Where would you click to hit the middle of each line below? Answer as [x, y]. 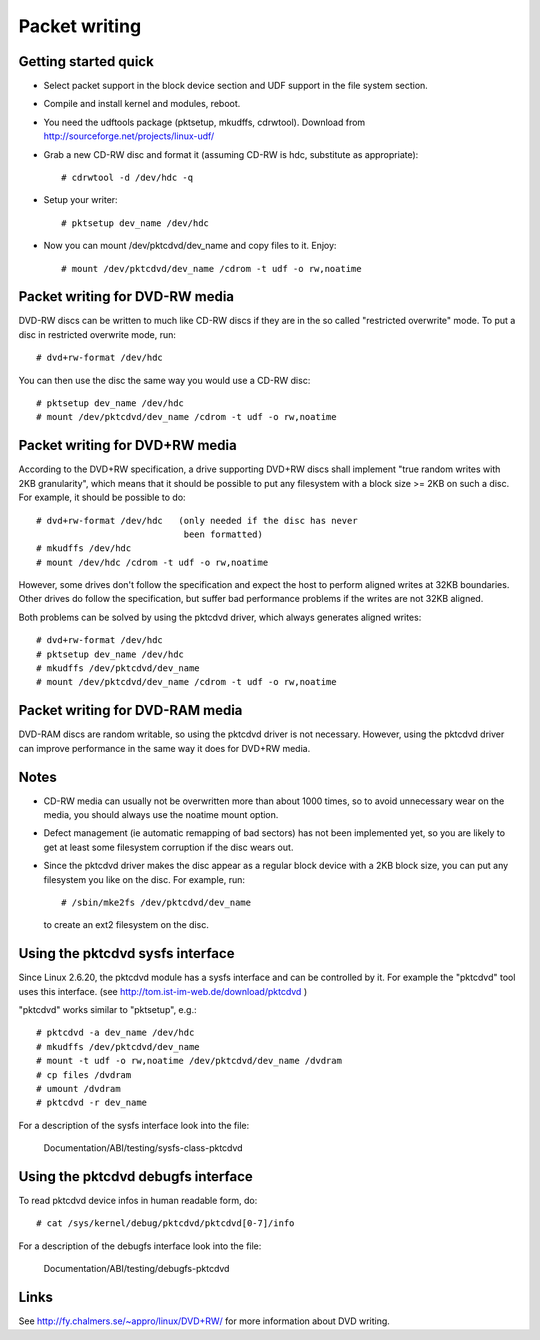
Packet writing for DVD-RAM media [130, 710]
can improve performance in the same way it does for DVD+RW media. [164, 748]
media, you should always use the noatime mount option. [161, 815]
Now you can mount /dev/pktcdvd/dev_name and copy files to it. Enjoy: [190, 246]
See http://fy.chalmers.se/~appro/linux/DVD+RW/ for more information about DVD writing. [204, 1321]
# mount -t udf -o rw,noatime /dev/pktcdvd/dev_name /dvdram [189, 1061]
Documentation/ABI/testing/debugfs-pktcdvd [136, 1269]
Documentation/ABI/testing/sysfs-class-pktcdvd [143, 1148]
